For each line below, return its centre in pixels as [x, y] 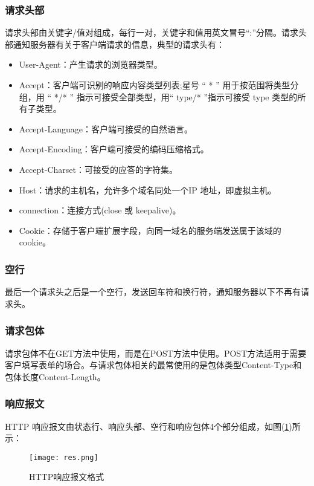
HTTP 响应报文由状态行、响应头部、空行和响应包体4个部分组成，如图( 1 [147, 426]
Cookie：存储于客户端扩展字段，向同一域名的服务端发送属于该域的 [150, 230]
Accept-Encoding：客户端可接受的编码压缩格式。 [114, 149]
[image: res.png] [64, 457]
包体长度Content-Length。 [55, 376]
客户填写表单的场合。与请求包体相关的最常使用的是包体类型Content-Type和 [153, 365]
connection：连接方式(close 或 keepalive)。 [100, 210]
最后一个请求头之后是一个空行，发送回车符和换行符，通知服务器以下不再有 [153, 292]
